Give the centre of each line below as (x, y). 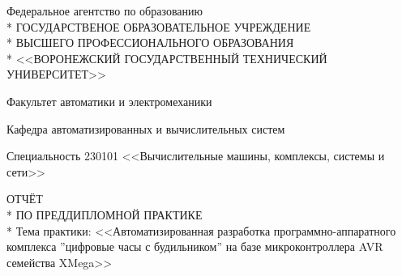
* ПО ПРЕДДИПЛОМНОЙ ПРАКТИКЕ (105, 214)
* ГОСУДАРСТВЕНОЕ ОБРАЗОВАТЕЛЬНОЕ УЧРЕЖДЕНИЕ (159, 26)
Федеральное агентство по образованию (105, 11)
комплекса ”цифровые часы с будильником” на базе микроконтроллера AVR (195, 246)
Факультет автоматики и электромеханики (109, 101)
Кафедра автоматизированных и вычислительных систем (146, 128)
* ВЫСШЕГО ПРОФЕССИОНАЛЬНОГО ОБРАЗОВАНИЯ (150, 42)
